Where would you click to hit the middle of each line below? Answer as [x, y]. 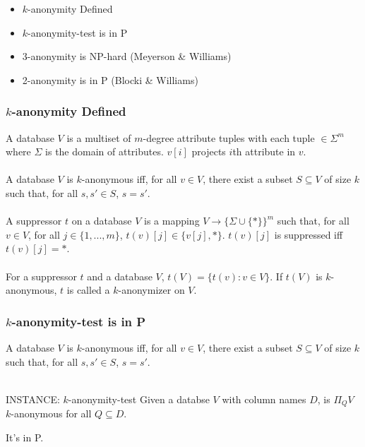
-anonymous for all [51, 413]
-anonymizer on [151, 290]
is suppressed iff [309, 234]
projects [209, 151]
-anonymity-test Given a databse [139, 399]
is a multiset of [99, 137]
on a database [102, 221]
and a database [120, 276]
